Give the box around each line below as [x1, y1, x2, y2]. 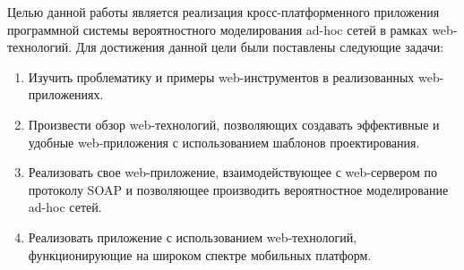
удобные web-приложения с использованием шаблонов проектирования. [28, 132, 420, 151]
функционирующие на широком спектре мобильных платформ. [28, 245, 372, 264]
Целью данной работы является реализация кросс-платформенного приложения [7, 3, 440, 21]
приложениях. [28, 85, 104, 104]
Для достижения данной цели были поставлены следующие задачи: [75, 38, 444, 56]
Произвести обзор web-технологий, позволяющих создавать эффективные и [28, 114, 440, 133]
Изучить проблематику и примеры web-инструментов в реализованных [28, 67, 415, 86]
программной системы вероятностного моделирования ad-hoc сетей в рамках [7, 20, 428, 38]
